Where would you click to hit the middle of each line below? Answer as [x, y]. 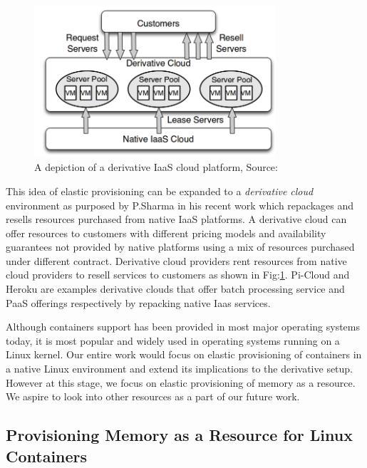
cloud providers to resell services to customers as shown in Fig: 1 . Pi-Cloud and [178, 275]
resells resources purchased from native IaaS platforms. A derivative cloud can [176, 219]
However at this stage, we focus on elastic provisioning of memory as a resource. [181, 382]
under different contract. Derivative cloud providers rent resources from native [176, 260]
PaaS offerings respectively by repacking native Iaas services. [138, 302]
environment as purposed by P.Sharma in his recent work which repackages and [180, 205]
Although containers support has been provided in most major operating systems [183, 327]
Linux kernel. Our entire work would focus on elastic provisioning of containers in [184, 354]
